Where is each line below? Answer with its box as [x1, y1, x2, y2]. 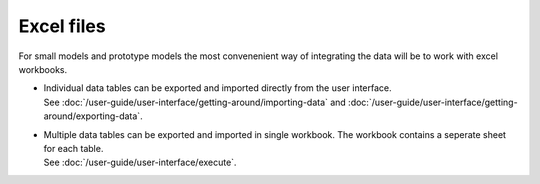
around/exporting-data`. [43, 110, 144, 122]
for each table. [43, 142, 104, 154]
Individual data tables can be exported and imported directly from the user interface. [43, 82, 392, 94]
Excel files [18, 15, 106, 37]
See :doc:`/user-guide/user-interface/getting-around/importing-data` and [43, 96, 347, 108]
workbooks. [18, 63, 68, 75]
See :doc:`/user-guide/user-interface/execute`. [43, 156, 237, 169]
